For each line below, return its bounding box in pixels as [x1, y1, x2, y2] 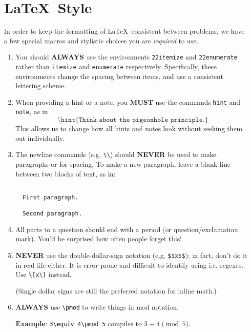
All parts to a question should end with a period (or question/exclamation [15, 224, 238, 234]
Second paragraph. [22, 210, 82, 217]
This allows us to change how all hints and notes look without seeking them [15, 123, 243, 134]
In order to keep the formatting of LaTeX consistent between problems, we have [4, 26, 245, 36]
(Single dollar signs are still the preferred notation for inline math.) [15, 285, 217, 295]
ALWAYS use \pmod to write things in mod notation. [15, 302, 179, 312]
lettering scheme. [15, 80, 66, 91]
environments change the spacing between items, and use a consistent [15, 71, 223, 81]
